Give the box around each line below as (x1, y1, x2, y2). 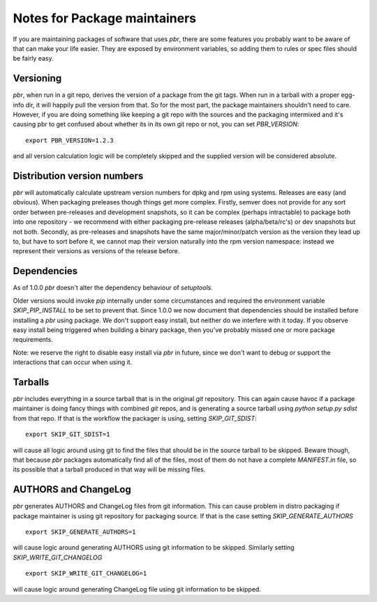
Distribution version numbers (13, 170, 144, 181)
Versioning (13, 73, 62, 84)
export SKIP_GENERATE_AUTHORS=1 (25, 528, 136, 536)
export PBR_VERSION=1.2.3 (25, 136, 114, 144)
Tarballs (13, 376, 50, 388)
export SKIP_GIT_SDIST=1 (25, 430, 110, 439)
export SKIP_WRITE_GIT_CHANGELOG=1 (25, 569, 147, 578)
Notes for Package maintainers (13, 10, 197, 26)
